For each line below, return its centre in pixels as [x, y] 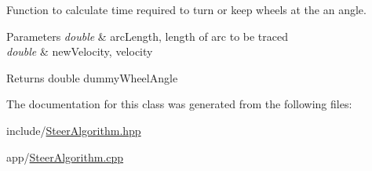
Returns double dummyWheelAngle [92, 77]
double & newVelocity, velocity [80, 51]
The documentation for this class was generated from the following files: [179, 104]
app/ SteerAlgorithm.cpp [65, 156]
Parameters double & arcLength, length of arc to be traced [148, 36]
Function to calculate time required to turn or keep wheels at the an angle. [186, 9]
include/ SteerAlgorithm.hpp [74, 130]
